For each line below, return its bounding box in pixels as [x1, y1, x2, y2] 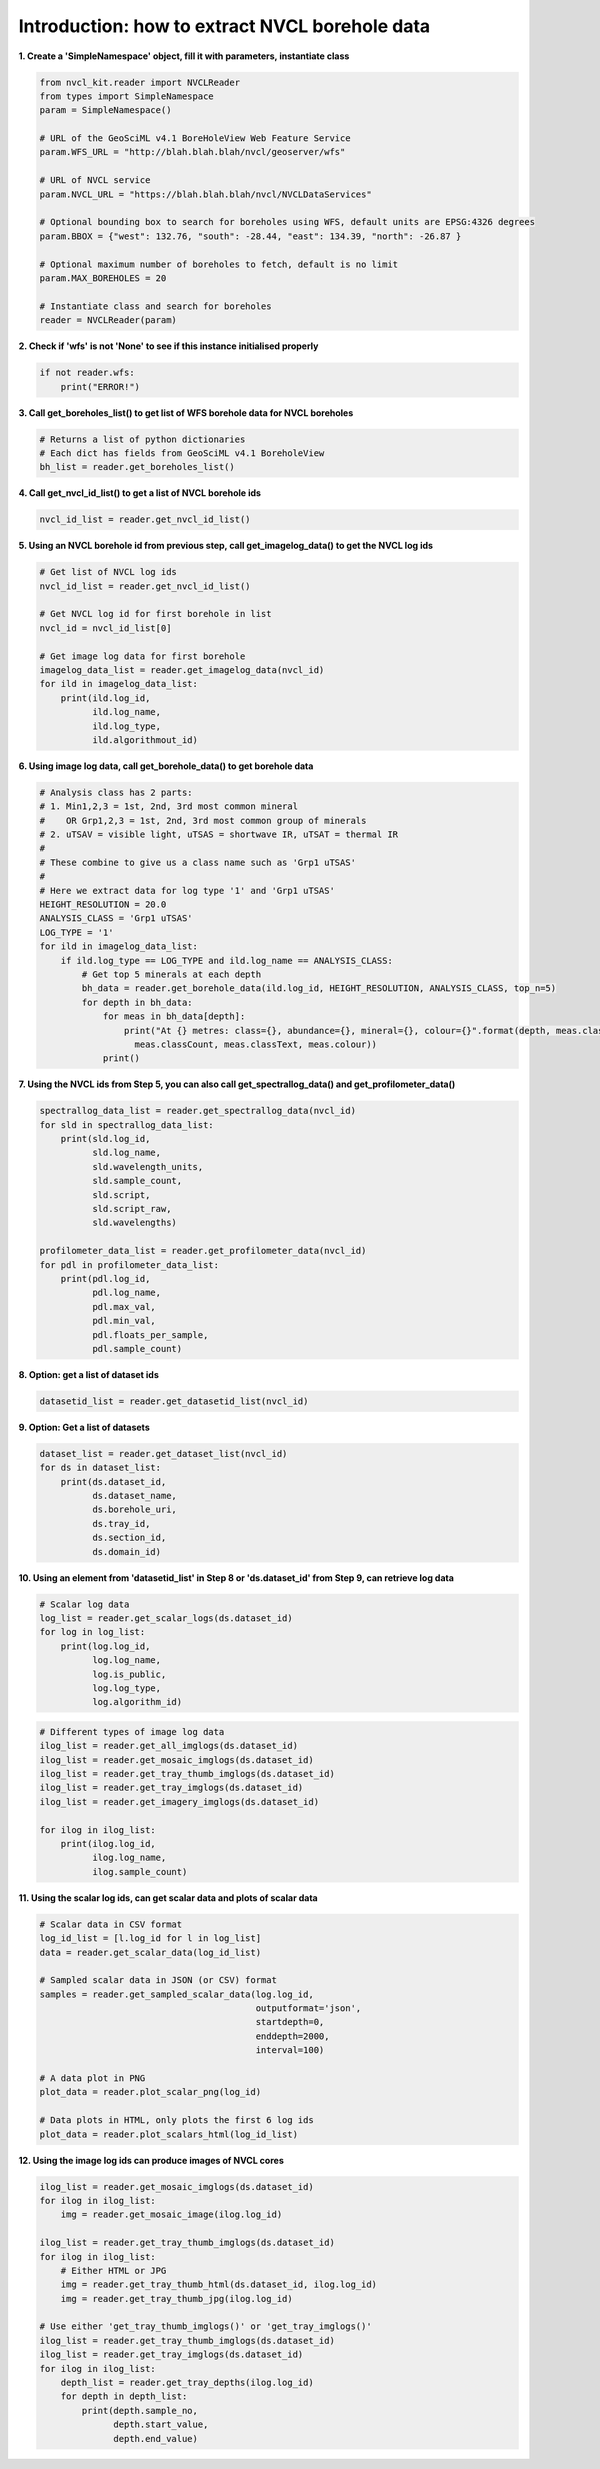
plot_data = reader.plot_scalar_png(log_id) [39, 2086, 262, 2098]
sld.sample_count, [91, 1175, 183, 1187]
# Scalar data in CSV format [39, 1918, 183, 1930]
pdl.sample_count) [91, 1343, 183, 1354]
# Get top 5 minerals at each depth [81, 968, 262, 980]
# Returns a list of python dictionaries [39, 433, 246, 445]
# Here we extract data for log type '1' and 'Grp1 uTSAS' [39, 885, 335, 896]
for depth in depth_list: [60, 2391, 188, 2402]
